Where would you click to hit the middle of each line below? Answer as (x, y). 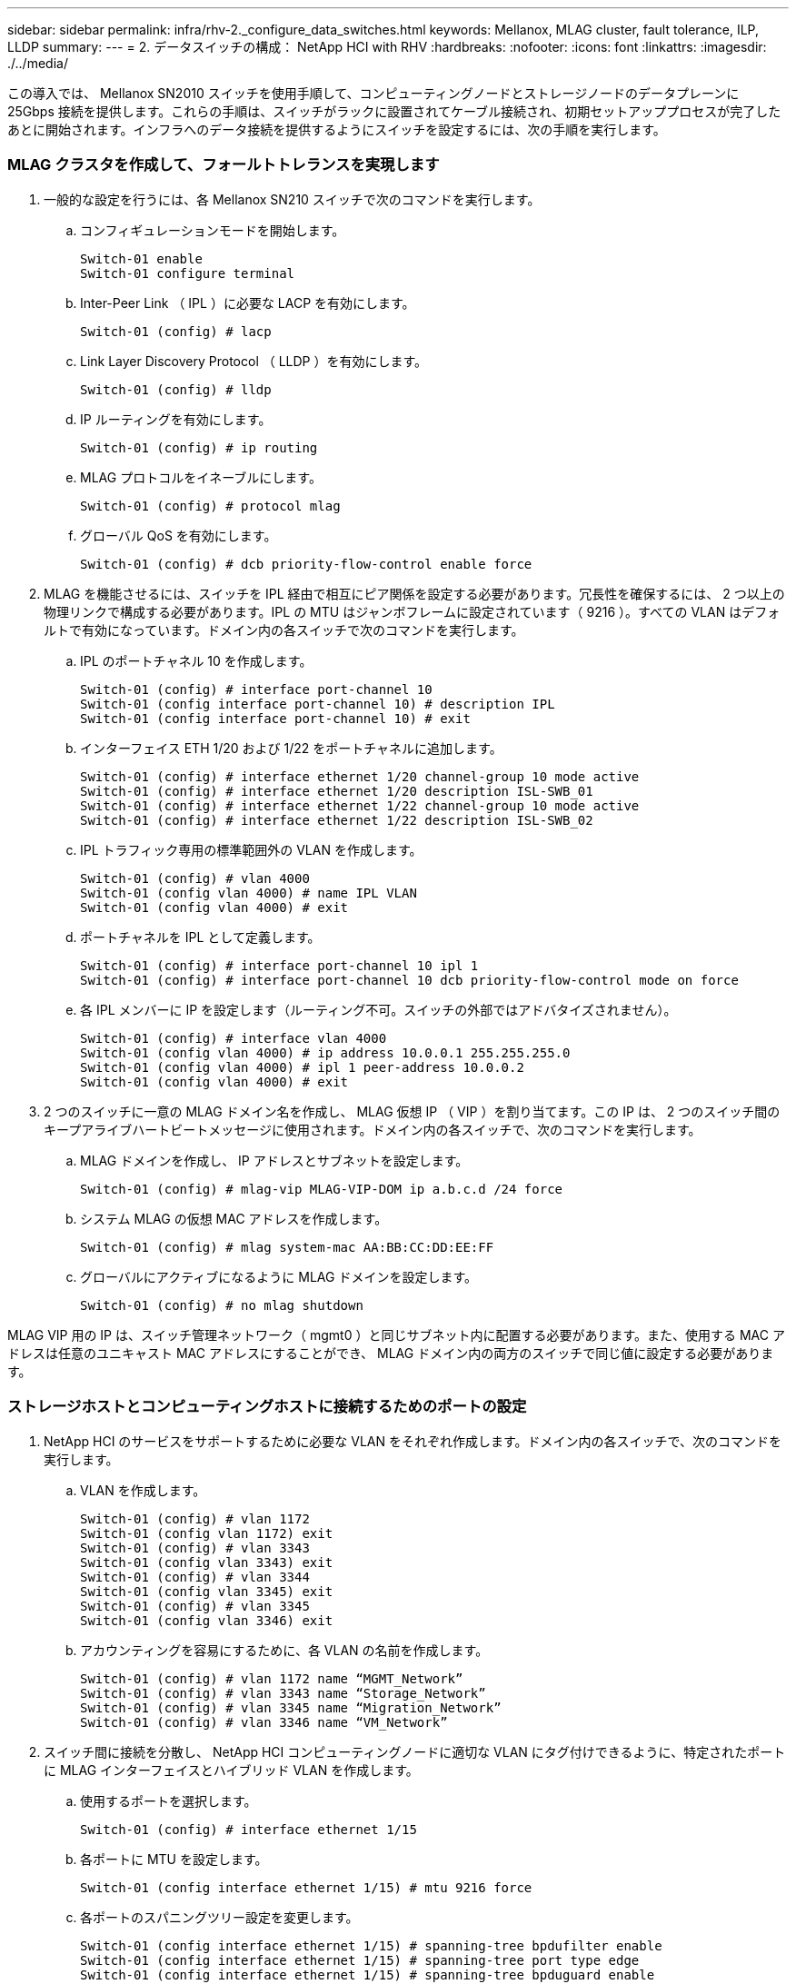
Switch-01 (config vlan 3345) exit (207, 1591)
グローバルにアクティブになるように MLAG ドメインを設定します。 (279, 1276)
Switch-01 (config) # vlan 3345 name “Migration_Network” (291, 1707)
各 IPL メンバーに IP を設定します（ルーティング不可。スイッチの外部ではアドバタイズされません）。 (378, 1009)
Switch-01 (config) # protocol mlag (210, 506)
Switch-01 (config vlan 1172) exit (207, 1533)
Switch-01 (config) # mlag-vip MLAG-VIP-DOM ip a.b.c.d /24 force (322, 1189)
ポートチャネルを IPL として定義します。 (200, 937)
